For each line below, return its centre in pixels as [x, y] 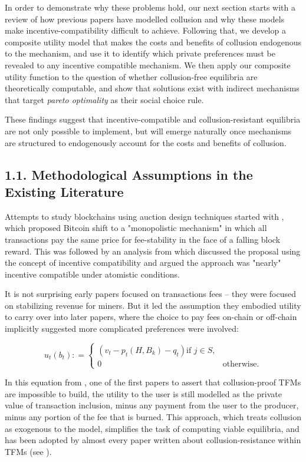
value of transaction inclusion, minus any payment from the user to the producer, [152, 405]
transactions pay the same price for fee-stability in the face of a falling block [143, 239]
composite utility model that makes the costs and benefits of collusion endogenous [153, 42]
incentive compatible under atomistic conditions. [92, 274]
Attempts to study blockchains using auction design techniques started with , [144, 216]
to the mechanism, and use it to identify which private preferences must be [140, 53]
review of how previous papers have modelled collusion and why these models [145, 19]
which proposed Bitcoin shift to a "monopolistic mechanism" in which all [136, 228]
